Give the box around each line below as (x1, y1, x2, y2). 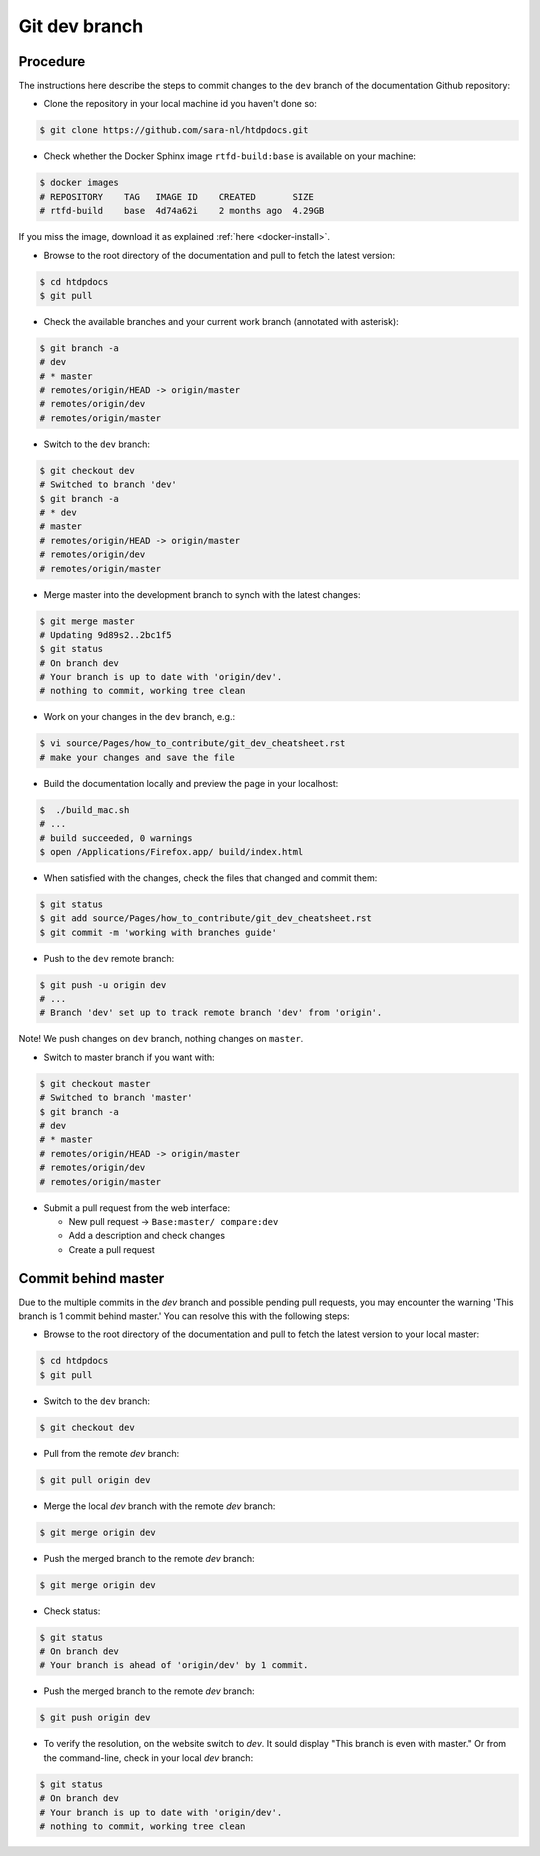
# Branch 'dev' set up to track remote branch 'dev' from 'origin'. (39, 1007, 383, 1019)
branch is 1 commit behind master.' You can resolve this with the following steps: (18, 1310, 350, 1322)
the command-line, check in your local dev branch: (43, 1751, 254, 1764)
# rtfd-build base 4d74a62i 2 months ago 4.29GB (39, 205, 325, 217)
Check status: (43, 1605, 101, 1617)
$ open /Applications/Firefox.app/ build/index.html (39, 846, 304, 857)
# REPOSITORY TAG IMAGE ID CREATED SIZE (39, 191, 314, 202)
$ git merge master (39, 615, 135, 627)
